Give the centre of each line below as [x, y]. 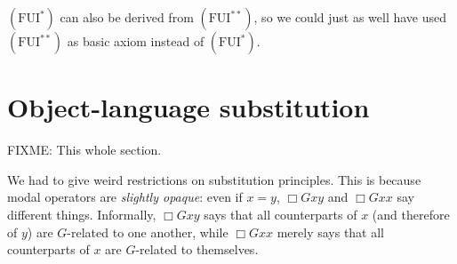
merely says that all [331, 232]
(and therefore [411, 214]
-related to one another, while [148, 232]
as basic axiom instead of [136, 41]
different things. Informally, [82, 214]
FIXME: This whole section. [84, 150]
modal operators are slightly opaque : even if [125, 197]
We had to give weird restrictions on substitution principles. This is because [214, 179]
